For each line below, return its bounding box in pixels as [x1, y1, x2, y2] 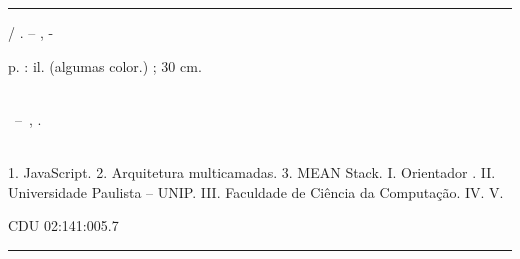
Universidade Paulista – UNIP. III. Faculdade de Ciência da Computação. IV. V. [8, 181, 504, 202]
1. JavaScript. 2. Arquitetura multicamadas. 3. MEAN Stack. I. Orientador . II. [8, 161, 496, 182]
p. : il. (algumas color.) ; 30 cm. [8, 55, 202, 76]
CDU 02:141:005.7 [8, 215, 119, 236]
